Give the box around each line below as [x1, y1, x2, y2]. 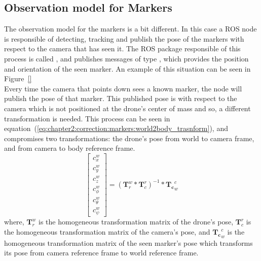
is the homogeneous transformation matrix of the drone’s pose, [39, 216, 234, 227]
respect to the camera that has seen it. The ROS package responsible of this [4, 43, 241, 54]
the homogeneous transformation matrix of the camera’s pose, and [4, 226, 210, 237]
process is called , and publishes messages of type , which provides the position [4, 53, 249, 63]
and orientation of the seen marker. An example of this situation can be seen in [4, 63, 251, 74]
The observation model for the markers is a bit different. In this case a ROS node [4, 23, 257, 34]
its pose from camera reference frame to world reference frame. [4, 247, 199, 258]
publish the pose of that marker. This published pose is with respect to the [4, 93, 237, 104]
